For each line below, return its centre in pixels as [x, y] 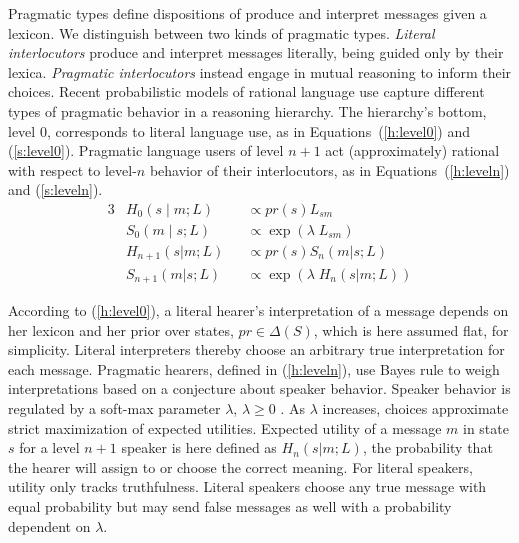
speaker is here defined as [199, 447]
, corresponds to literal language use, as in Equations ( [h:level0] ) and [258, 130]
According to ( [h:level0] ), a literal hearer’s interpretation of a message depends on [258, 309]
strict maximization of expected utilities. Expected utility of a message [225, 427]
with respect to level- [72, 169]
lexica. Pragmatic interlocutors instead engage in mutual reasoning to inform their [260, 71]
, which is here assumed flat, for [411, 329]
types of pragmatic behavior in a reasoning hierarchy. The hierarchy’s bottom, [247, 110]
